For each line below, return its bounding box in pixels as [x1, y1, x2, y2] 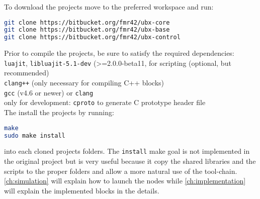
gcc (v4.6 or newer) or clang [4, 87, 94, 97]
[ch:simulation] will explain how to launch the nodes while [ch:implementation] [4, 175, 246, 186]
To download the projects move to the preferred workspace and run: [4, 2, 214, 12]
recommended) [4, 67, 49, 78]
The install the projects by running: [4, 107, 114, 118]
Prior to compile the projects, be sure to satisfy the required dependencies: [4, 48, 234, 58]
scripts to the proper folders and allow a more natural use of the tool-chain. [4, 165, 237, 176]
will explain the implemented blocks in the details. [4, 185, 159, 195]
